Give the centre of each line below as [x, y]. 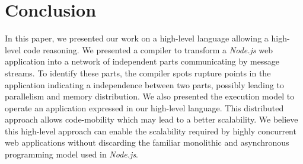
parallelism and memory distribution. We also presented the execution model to [150, 96]
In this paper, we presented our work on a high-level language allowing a [137, 38]
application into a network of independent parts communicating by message [142, 61]
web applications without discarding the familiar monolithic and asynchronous [147, 142]
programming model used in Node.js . [72, 154]
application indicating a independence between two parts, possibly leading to [144, 84]
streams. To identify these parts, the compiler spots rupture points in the [138, 73]
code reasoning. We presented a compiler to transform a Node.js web [148, 49]
